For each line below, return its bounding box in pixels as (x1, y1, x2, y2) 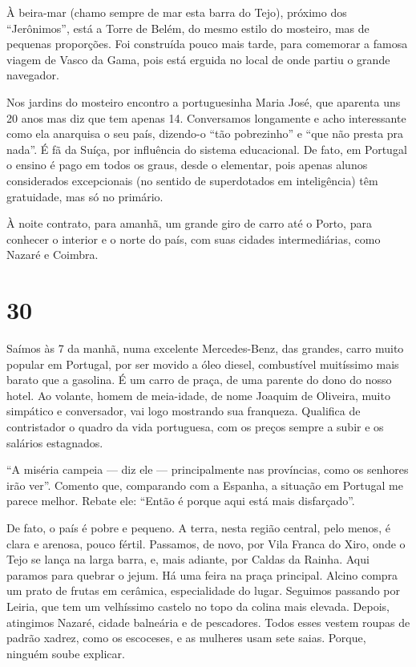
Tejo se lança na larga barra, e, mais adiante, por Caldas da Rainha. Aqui (6, 551, 370, 568)
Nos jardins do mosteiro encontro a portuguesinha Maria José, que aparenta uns (6, 93, 401, 110)
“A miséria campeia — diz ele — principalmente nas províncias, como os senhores (6, 461, 409, 478)
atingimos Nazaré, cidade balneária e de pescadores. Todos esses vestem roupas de (6, 613, 410, 630)
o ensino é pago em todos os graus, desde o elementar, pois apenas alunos (6, 156, 368, 173)
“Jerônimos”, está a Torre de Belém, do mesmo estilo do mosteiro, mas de (6, 19, 370, 36)
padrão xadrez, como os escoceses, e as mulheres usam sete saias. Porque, (6, 629, 366, 646)
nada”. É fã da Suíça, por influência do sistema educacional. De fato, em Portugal (6, 140, 407, 157)
